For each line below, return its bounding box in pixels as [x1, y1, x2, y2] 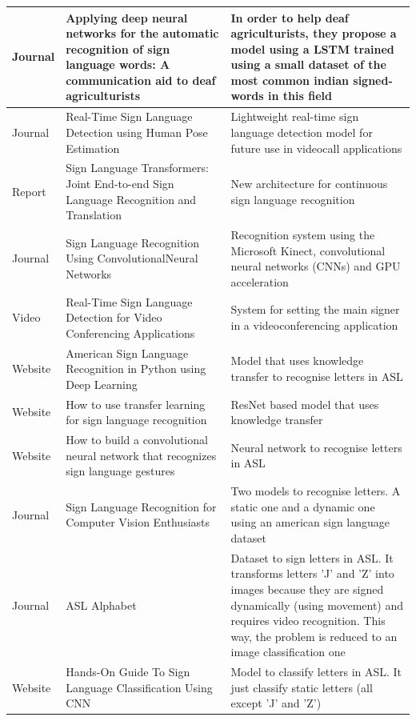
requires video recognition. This [230, 612, 386, 629]
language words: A [66, 56, 170, 73]
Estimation [66, 139, 120, 156]
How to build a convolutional [66, 431, 208, 448]
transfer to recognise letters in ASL [230, 368, 403, 385]
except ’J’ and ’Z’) [230, 695, 322, 711]
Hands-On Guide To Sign [66, 663, 190, 680]
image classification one [230, 643, 346, 660]
